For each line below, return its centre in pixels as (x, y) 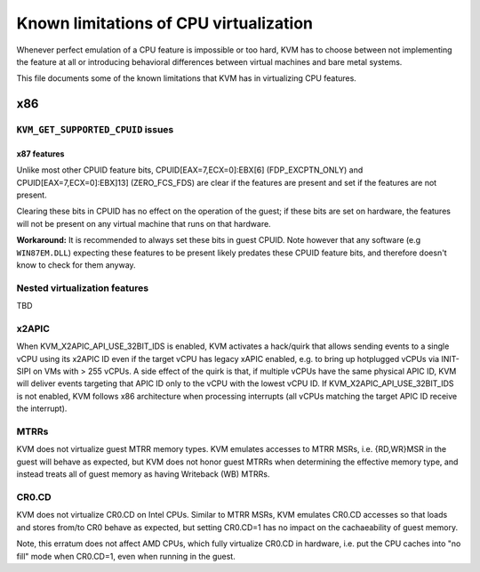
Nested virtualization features (83, 287)
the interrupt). (42, 408)
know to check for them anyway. (76, 265)
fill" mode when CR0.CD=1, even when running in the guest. (126, 556)
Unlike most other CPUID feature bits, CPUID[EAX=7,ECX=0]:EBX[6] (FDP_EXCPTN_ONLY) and (190, 170)
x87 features (40, 153)
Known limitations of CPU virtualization (165, 23)
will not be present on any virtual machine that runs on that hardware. (144, 223)
